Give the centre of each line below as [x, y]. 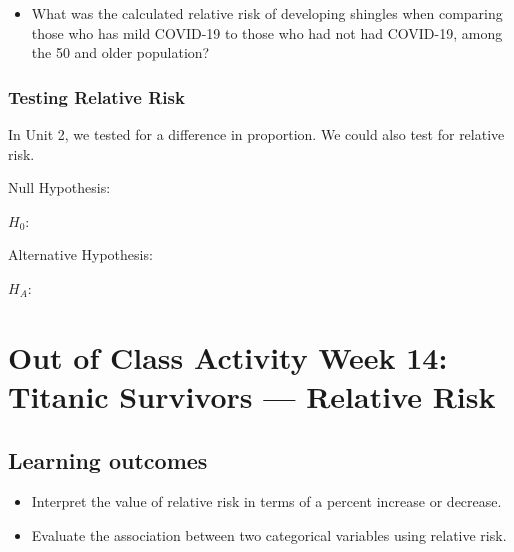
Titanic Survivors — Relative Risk [252, 395]
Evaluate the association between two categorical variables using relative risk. [269, 534]
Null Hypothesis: [59, 187]
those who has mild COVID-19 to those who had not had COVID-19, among [267, 32]
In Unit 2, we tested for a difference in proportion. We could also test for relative [256, 134]
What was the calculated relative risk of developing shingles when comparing [267, 13]
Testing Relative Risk [96, 96]
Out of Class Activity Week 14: [228, 356]
